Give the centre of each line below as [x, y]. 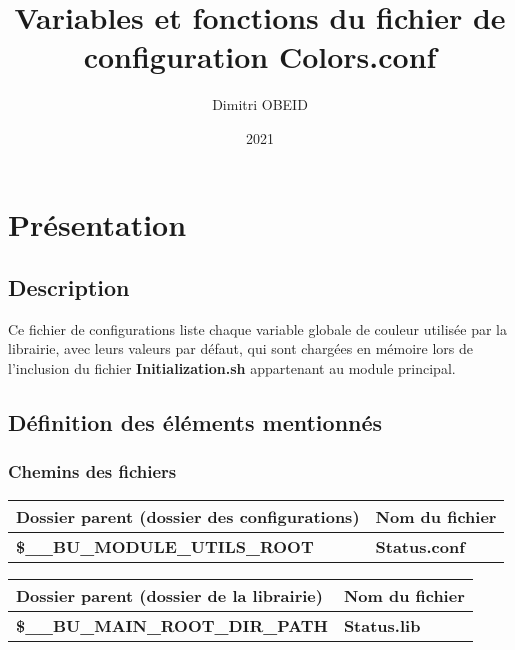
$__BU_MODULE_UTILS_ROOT [165, 546]
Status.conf [420, 546]
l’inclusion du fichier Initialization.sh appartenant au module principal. [232, 368]
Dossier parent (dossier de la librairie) [169, 595]
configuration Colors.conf [260, 56]
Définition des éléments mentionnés [195, 422]
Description [69, 287]
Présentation [97, 223]
